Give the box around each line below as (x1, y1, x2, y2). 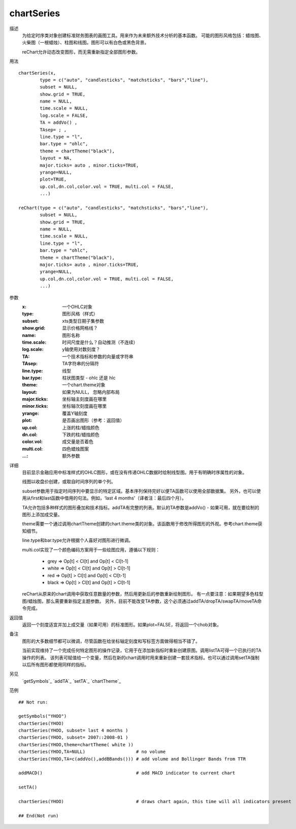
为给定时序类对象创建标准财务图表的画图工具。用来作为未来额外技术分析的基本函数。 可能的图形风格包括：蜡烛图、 (22, 32, 264, 38)
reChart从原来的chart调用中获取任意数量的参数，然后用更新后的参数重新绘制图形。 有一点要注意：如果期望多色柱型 (22, 591, 264, 597)
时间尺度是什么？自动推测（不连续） (62, 339, 138, 345)
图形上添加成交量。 (22, 511, 62, 517)
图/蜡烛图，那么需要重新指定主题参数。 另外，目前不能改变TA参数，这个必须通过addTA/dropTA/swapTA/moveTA (22, 598, 257, 604)
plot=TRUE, (40, 177, 67, 182)
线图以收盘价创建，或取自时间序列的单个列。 (22, 479, 116, 485)
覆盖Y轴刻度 (62, 410, 88, 416)
